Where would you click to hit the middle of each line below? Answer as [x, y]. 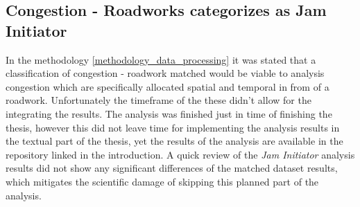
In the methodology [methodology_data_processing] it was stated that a [161, 59]
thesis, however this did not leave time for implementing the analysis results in [173, 127]
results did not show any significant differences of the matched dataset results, [172, 168]
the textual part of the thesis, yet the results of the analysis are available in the [174, 141]
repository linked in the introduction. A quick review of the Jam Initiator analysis [180, 154]
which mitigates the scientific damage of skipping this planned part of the [162, 181]
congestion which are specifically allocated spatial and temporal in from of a [168, 86]
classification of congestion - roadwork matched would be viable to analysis [165, 73]
